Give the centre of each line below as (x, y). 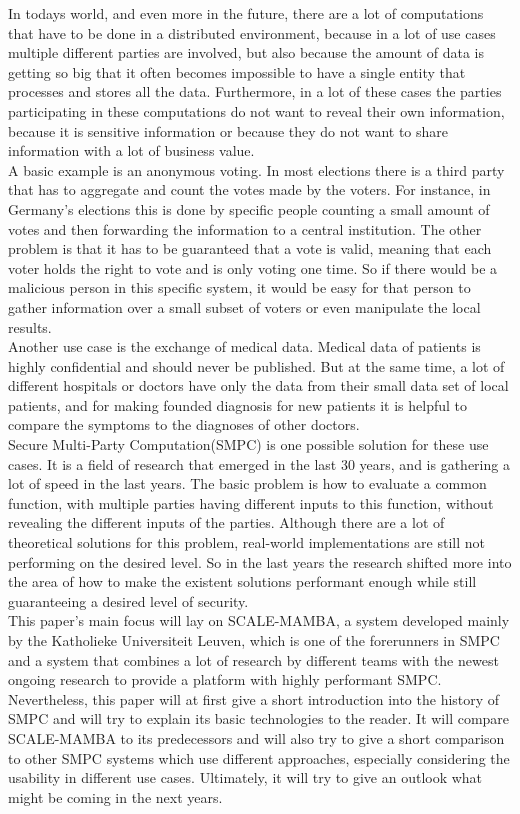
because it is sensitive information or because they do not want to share (228, 130)
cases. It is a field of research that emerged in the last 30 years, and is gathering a (259, 463)
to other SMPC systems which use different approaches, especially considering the (259, 757)
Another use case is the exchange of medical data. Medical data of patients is (244, 346)
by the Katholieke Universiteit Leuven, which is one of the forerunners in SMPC (254, 640)
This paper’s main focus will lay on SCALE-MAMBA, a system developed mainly (259, 620)
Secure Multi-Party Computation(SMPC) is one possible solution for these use (248, 444)
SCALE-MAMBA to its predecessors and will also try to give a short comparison (256, 737)
